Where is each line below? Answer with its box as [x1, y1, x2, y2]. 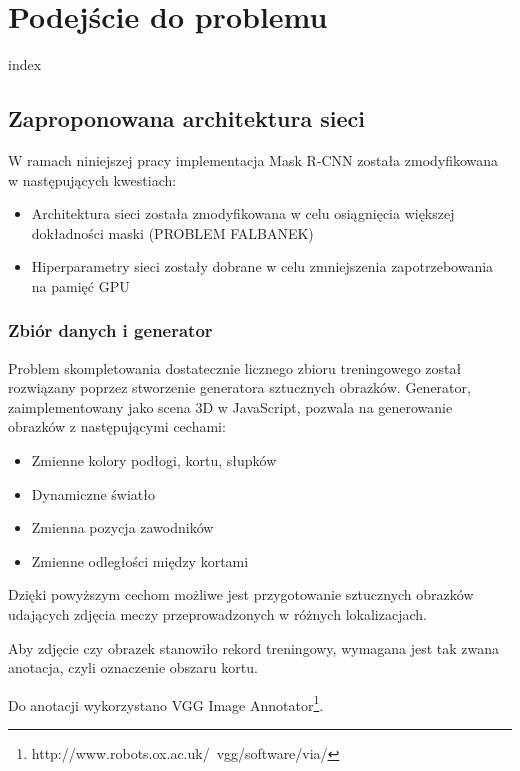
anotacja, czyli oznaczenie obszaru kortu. [8, 657, 258, 678]
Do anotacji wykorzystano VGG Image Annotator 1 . [8, 691, 324, 715]
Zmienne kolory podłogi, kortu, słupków [31, 450, 277, 471]
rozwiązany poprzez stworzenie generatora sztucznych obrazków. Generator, [8, 377, 471, 398]
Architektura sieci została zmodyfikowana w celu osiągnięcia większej [31, 203, 455, 224]
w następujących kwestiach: [8, 169, 177, 190]
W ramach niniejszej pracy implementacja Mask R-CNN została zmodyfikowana [8, 149, 499, 170]
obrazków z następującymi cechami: [8, 416, 226, 437]
